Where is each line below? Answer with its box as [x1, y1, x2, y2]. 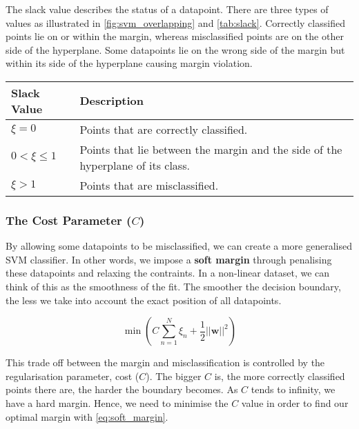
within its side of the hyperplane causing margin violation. [6, 56, 253, 70]
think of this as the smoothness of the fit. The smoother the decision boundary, [6, 279, 341, 293]
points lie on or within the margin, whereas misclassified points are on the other [6, 29, 344, 43]
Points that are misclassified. [79, 177, 219, 193]
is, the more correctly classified [214, 368, 345, 383]
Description [79, 92, 144, 109]
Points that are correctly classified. [79, 121, 248, 137]
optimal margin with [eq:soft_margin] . [6, 409, 168, 423]
